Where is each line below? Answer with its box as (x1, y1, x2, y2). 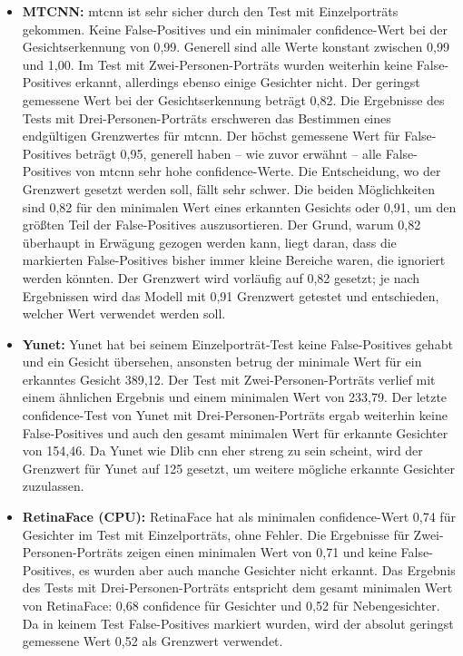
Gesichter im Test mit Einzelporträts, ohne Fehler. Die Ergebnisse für (22, 524, 409, 543)
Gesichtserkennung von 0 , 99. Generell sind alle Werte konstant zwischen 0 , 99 (22, 37, 449, 56)
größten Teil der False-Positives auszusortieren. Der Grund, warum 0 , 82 (22, 215, 421, 234)
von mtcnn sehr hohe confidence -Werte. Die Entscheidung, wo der (75, 162, 441, 181)
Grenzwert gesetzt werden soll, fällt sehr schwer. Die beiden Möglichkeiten (22, 179, 435, 198)
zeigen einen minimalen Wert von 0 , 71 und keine (126, 543, 397, 562)
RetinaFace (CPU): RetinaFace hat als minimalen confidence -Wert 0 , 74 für (22, 507, 456, 526)
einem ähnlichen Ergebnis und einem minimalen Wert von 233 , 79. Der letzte (22, 387, 448, 406)
